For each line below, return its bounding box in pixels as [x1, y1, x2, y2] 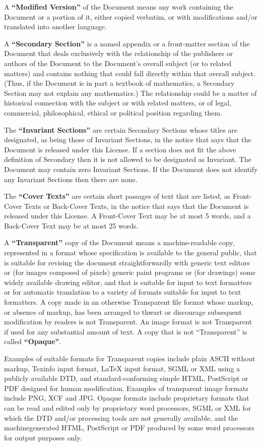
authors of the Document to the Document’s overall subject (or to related [4, 58, 232, 68]
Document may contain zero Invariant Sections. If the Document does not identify [4, 163, 258, 174]
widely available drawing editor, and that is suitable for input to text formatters [4, 276, 252, 287]
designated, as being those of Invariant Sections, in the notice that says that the [4, 134, 251, 145]
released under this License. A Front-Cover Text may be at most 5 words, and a [4, 210, 251, 221]
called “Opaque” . [4, 336, 61, 347]
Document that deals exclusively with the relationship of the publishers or [4, 48, 233, 59]
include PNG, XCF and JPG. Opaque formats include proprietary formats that [4, 393, 249, 403]
